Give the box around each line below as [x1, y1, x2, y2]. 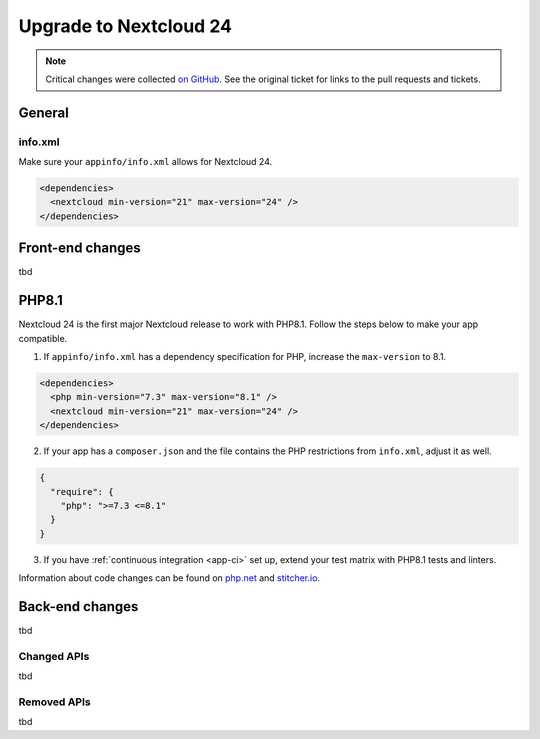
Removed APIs [18, 695, 91, 709]
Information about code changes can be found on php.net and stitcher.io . [18, 572, 320, 584]
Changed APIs [18, 649, 90, 663]
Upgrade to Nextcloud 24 [18, 15, 233, 37]
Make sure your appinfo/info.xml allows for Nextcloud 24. [18, 156, 273, 168]
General [18, 104, 70, 121]
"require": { [50, 486, 114, 497]
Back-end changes [18, 598, 139, 615]
